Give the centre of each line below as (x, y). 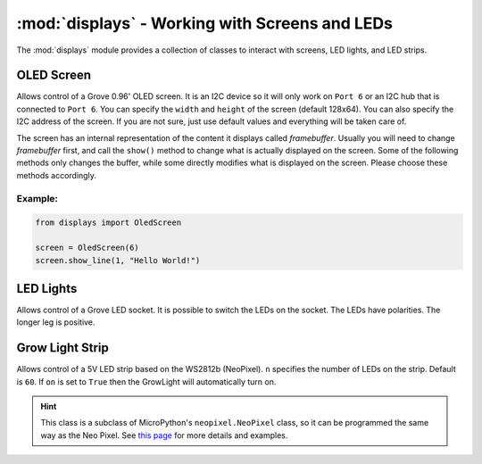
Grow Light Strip (62, 348)
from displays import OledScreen (108, 223)
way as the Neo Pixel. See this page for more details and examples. (164, 435)
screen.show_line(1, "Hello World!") (118, 260)
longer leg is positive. (56, 322)
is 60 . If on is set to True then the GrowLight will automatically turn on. (146, 381)
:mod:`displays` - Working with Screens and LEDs (204, 23)
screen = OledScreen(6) (87, 248)
